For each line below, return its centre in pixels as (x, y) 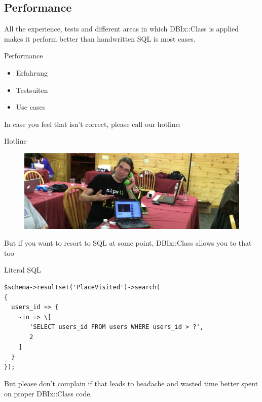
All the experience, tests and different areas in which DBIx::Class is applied (121, 29)
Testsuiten (32, 90)
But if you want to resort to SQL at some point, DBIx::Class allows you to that (128, 243)
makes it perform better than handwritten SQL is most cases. (100, 38)
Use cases (31, 107)
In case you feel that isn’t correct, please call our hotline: (92, 124)
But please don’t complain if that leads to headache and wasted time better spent (131, 383)
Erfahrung (32, 72)
